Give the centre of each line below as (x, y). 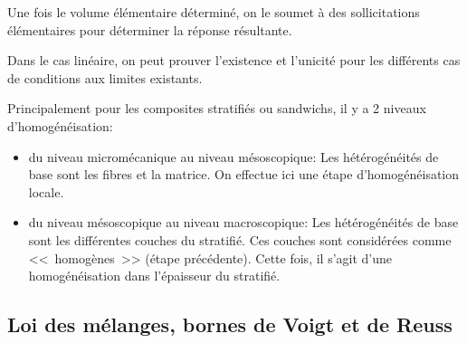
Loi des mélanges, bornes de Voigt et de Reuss (230, 324)
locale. (46, 191)
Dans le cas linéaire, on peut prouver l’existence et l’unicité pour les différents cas (234, 60)
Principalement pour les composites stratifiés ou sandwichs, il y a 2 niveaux (217, 108)
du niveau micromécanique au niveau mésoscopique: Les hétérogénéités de (233, 156)
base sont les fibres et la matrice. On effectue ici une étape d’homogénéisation (244, 174)
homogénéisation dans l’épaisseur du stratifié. (154, 276)
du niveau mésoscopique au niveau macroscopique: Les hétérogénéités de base (243, 222)
